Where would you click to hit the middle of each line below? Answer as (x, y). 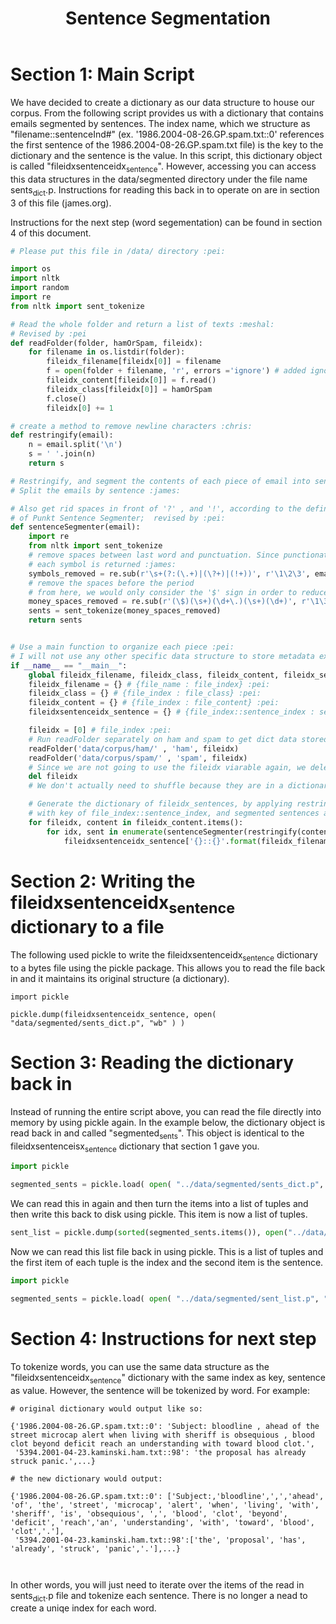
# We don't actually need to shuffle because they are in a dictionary (180, 786)
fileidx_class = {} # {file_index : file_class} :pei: (145, 693)
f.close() (66, 398)
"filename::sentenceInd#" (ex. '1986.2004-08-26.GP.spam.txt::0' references (167, 134)
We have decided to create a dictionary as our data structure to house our (162, 102)
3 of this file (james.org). (61, 203)
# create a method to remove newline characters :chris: (131, 426)
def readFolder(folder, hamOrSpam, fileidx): (106, 343)
